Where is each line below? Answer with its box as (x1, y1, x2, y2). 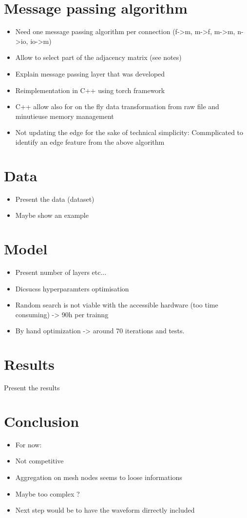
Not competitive (15, 456, 64, 466)
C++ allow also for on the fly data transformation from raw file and (15, 101, 219, 112)
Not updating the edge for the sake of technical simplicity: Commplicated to (15, 127, 244, 137)
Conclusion (4, 411, 79, 431)
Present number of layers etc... (15, 267, 107, 277)
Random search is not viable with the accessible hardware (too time (15, 300, 218, 310)
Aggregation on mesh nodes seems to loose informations (15, 472, 182, 482)
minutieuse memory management (15, 111, 114, 121)
